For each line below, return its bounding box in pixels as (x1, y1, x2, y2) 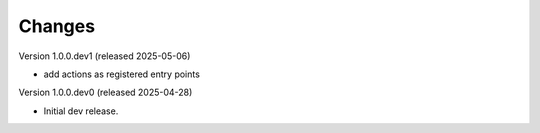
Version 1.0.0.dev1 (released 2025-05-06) (18, 50, 191, 62)
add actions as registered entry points (43, 68, 200, 80)
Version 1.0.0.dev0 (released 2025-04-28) (18, 86, 193, 99)
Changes (18, 15, 95, 37)
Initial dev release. (43, 105, 119, 117)
